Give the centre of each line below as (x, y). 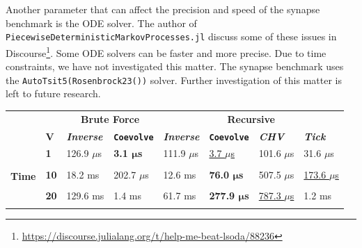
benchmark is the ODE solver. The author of (101, 23)
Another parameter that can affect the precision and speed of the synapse (163, 9)
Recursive (251, 118)
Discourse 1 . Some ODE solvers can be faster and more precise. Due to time (166, 51)
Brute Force (110, 118)
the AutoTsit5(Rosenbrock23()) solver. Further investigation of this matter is (174, 80)
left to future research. (53, 93)
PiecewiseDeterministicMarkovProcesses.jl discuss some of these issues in (171, 36)
